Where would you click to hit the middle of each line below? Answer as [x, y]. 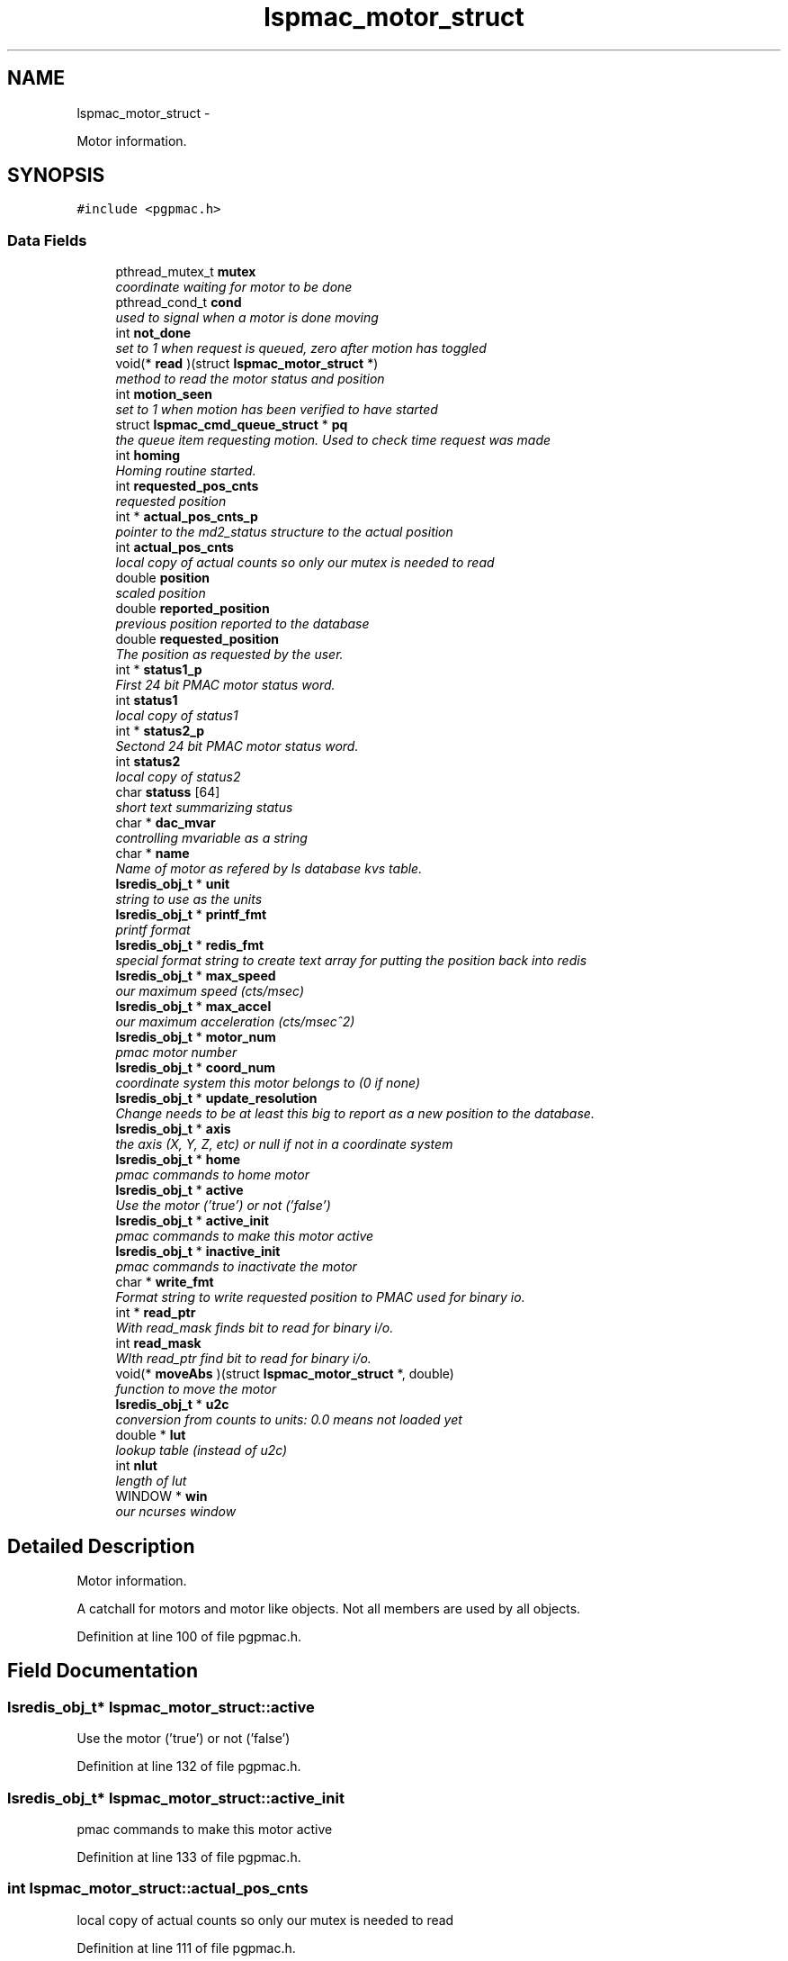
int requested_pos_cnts [187, 486]
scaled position [161, 593]
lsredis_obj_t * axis [173, 1129]
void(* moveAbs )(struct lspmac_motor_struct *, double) [285, 1374]
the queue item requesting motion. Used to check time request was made [333, 440]
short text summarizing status [204, 808]
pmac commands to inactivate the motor [236, 1267]
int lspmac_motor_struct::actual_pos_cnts [158, 1889]
